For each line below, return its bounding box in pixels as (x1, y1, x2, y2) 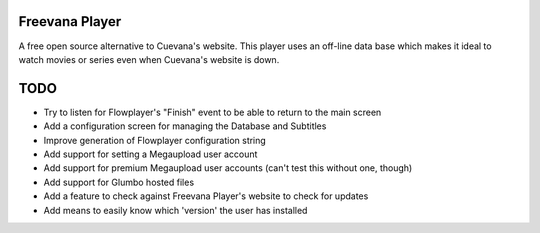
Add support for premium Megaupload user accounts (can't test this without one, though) (43, 162, 413, 174)
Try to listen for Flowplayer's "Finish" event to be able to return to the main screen (43, 106, 382, 118)
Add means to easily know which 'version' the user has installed (43, 204, 308, 216)
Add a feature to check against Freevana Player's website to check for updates (43, 190, 369, 202)
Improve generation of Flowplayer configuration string (43, 134, 267, 146)
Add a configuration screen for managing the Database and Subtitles (43, 120, 327, 132)
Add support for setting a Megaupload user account (43, 148, 258, 160)
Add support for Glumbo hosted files (43, 176, 195, 188)
